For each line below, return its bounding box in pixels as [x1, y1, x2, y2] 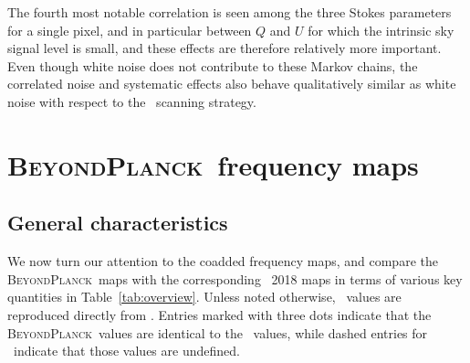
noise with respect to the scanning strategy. [7, 91, 256, 111]
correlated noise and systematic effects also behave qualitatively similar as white [7, 74, 456, 93]
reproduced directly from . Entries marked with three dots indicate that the [7, 304, 432, 324]
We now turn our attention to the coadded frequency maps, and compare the [7, 251, 438, 271]
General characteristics [7, 208, 228, 237]
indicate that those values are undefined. [13, 341, 240, 360]
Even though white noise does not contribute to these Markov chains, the [7, 56, 418, 75]
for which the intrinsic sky [308, 20, 454, 39]
